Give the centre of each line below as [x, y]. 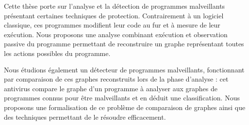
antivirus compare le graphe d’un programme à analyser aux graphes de [111, 88]
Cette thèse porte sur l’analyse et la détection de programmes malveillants [115, 6]
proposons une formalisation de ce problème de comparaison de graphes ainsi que [125, 107]
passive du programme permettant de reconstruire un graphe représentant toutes [124, 44]
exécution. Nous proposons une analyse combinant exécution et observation [116, 34]
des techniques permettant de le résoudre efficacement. [85, 117]
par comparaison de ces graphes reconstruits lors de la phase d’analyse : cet [116, 79]
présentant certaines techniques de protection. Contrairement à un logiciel [114, 15]
